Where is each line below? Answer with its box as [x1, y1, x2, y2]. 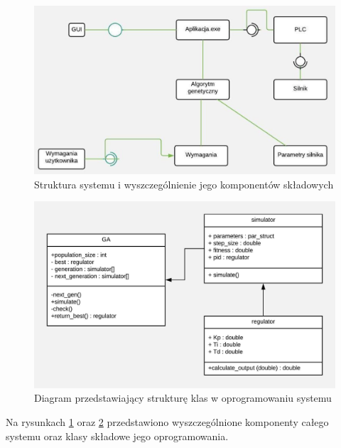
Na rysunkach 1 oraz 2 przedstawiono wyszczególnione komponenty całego [6, 414, 329, 429]
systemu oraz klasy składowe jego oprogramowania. [6, 428, 229, 443]
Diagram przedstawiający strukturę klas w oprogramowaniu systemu [34, 390, 332, 405]
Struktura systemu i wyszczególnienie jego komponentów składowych [34, 176, 334, 191]
